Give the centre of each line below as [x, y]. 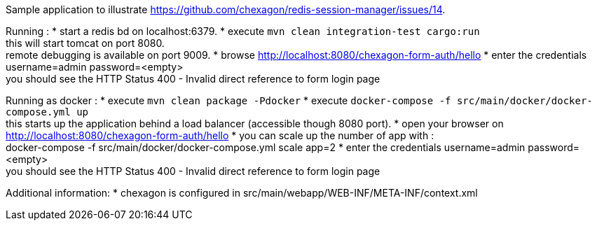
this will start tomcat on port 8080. [85, 43]
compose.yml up [47, 112]
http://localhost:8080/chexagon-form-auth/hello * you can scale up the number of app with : [220, 135]
